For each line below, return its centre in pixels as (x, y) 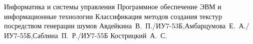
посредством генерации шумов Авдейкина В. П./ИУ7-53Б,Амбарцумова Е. (120, 26)
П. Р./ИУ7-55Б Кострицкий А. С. (114, 35)
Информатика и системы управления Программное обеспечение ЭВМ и (113, 6)
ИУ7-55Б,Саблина (31, 35)
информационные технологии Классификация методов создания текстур (113, 16)
